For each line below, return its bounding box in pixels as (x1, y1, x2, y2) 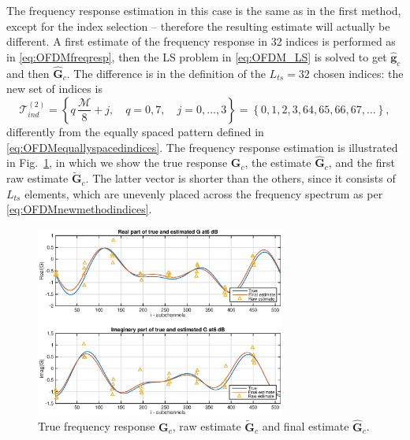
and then (6, 65, 50, 81)
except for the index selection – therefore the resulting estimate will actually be (6, 17, 390, 34)
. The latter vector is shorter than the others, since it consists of (85, 170, 396, 187)
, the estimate (244, 154, 311, 171)
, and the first (328, 154, 395, 171)
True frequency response (38, 418, 155, 434)
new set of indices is (6, 80, 102, 97)
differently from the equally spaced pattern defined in (6, 123, 264, 139)
